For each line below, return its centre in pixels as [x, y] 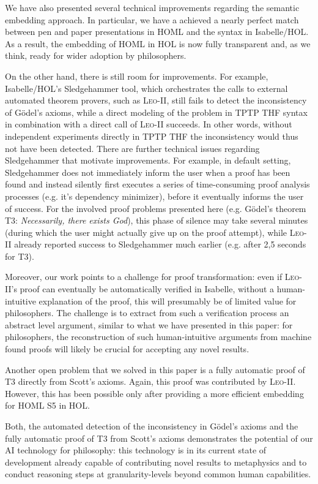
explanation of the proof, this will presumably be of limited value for [168, 301]
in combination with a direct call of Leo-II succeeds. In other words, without [149, 124]
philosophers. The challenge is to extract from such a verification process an [147, 313]
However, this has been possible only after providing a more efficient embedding [154, 393]
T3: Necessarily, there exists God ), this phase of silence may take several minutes [157, 220]
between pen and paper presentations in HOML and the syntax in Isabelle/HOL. [157, 32]
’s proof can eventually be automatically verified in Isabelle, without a [143, 289]
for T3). [20, 256]
